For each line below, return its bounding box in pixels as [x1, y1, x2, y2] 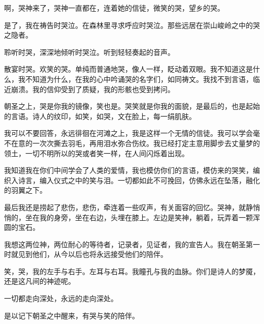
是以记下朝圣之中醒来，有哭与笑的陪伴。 [4, 310, 139, 320]
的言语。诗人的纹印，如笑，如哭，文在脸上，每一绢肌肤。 [4, 110, 196, 121]
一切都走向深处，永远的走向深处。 [4, 293, 118, 304]
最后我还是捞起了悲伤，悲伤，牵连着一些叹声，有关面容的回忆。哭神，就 [4, 201, 246, 212]
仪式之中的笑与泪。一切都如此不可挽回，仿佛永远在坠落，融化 [53, 174, 260, 185]
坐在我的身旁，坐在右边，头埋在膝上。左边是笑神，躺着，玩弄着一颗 [25, 212, 253, 222]
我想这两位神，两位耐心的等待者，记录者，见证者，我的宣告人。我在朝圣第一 [4, 239, 260, 249]
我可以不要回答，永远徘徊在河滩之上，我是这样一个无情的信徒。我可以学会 [4, 128, 253, 138]
